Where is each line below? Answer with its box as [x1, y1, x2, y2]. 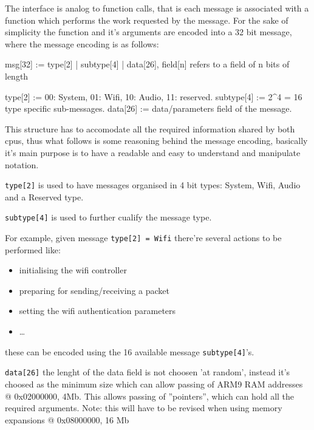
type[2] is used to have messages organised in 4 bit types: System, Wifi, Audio [5, 179, 301, 191]
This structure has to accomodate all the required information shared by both [5, 122, 295, 135]
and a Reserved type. [5, 190, 84, 203]
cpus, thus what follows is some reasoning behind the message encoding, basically [5, 134, 308, 147]
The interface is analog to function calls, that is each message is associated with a [5, 2, 309, 14]
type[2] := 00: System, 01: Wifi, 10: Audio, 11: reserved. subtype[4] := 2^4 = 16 [5, 90, 302, 103]
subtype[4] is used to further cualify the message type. [5, 211, 212, 224]
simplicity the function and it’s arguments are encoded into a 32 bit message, [5, 26, 292, 38]
